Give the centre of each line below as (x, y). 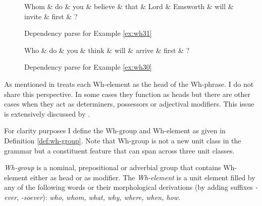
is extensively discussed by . (47, 113)
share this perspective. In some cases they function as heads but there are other (127, 94)
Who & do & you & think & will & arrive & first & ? (107, 50)
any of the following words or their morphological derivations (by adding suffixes (128, 187)
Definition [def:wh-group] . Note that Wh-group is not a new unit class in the (123, 140)
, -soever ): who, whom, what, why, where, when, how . (99, 197)
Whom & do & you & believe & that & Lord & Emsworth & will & (129, 6)
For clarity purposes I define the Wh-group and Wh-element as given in (115, 131)
